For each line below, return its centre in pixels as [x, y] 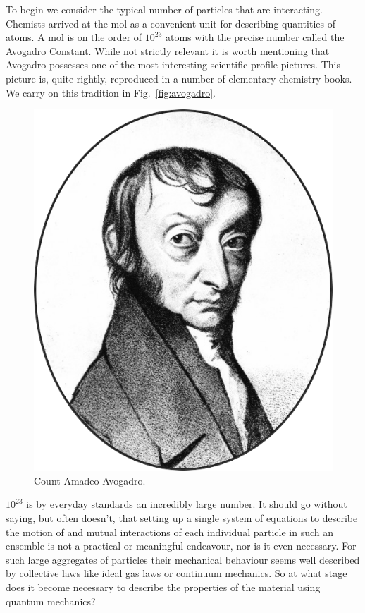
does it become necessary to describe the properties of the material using [163, 587]
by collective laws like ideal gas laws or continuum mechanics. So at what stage [177, 573]
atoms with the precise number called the [255, 37]
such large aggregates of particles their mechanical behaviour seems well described [183, 559]
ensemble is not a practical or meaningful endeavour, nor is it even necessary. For [181, 546]
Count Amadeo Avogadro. [90, 480]
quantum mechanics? [51, 601]
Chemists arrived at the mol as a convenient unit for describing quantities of [171, 23]
